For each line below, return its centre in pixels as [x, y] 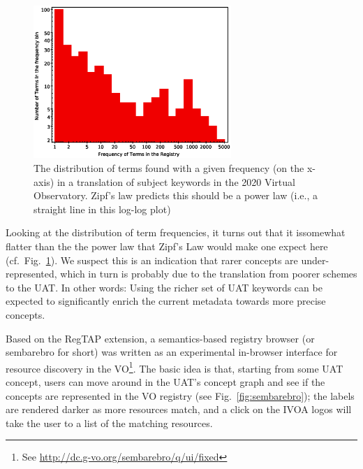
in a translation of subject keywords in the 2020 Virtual [176, 181]
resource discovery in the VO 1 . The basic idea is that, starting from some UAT [175, 367]
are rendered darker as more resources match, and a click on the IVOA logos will [179, 409]
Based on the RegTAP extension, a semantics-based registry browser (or [160, 338]
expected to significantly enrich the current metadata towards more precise [166, 301]
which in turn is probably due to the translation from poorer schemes [209, 274]
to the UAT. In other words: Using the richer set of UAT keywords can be [164, 287]
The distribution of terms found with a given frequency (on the [169, 167]
